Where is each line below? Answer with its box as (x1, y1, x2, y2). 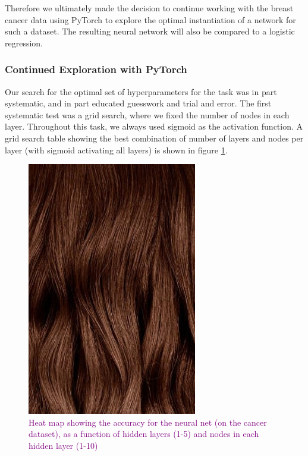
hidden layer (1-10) (29, 439, 98, 451)
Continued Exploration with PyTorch (5, 62, 187, 77)
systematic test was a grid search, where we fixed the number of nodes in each (5, 108, 290, 121)
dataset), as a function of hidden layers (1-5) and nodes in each (29, 427, 259, 440)
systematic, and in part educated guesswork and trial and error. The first (5, 97, 272, 109)
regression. (5, 36, 43, 49)
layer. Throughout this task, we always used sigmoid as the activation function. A (5, 120, 303, 133)
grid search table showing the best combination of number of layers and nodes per (5, 131, 304, 144)
